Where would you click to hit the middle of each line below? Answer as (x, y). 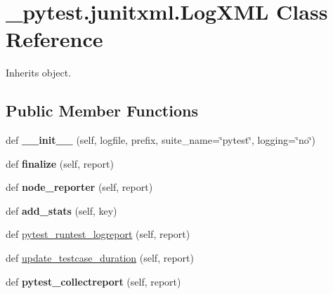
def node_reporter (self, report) (79, 187)
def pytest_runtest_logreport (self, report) (98, 234)
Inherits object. (39, 73)
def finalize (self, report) (60, 163)
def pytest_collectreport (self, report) (93, 281)
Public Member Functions (102, 111)
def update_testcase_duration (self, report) (100, 258)
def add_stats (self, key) (61, 210)
